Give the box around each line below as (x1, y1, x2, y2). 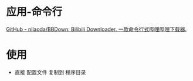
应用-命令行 (6, 5, 63, 19)
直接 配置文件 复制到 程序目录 (14, 68, 86, 76)
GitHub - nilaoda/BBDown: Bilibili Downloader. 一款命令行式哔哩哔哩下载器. (6, 26, 187, 33)
